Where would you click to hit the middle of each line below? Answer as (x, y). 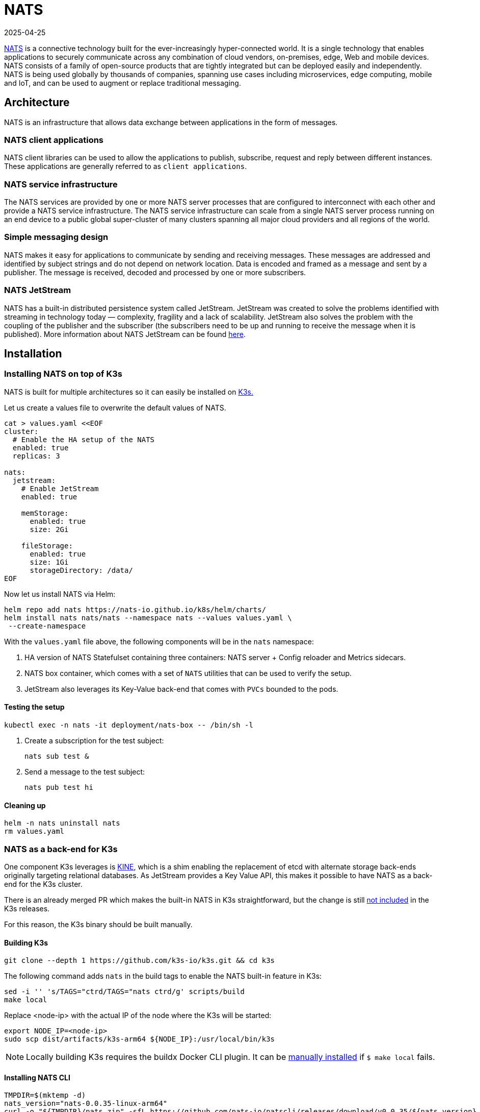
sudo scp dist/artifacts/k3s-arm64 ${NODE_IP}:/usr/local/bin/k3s (140, 1039)
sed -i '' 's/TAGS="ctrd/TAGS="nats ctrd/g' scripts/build (125, 992)
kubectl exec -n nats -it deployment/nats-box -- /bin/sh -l (129, 725)
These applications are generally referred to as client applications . (126, 166)
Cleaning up (25, 805)
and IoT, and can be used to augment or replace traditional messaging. (123, 83)
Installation (33, 354)
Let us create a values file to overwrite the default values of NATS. (115, 407)
